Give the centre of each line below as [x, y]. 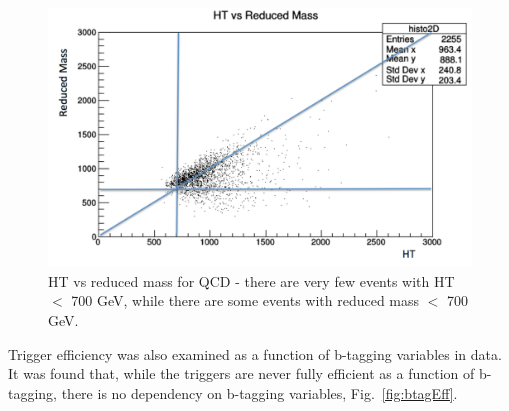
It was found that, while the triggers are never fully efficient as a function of [241, 373]
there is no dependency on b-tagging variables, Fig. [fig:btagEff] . [259, 392]
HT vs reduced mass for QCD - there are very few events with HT [251, 280]
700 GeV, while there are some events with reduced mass [245, 300]
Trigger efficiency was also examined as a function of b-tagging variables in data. [255, 353]
